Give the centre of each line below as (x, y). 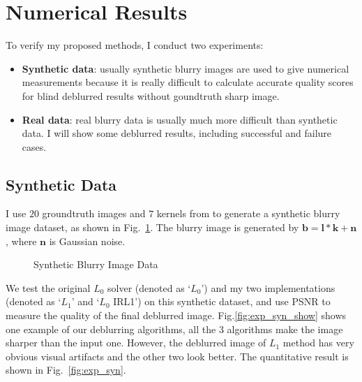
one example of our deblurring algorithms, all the (111, 329)
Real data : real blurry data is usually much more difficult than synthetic (180, 119)
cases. (34, 146)
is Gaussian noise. (87, 241)
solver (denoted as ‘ (149, 287)
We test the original (48, 287)
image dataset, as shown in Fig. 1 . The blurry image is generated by (152, 227)
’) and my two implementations (268, 287)
